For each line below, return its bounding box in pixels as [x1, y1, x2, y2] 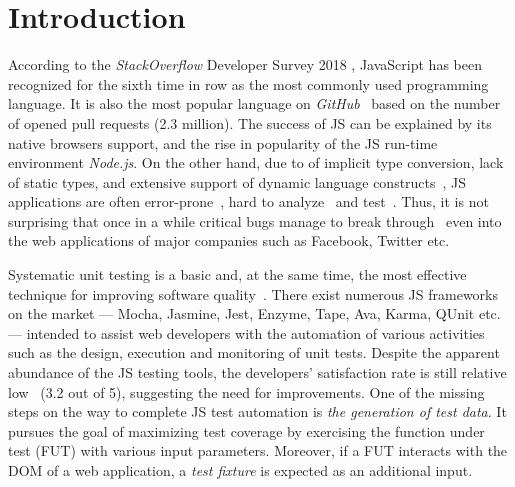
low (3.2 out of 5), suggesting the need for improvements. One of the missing [8, 381, 485, 402]
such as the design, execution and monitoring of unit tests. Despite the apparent [8, 342, 500, 363]
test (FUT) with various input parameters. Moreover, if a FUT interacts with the [8, 440, 508, 461]
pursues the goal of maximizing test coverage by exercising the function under [8, 420, 485, 441]
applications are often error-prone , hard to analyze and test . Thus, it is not [8, 191, 489, 212]
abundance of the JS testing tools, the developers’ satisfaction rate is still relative [8, 362, 507, 383]
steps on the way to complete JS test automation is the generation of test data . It [8, 401, 507, 422]
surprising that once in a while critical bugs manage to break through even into [8, 210, 502, 231]
